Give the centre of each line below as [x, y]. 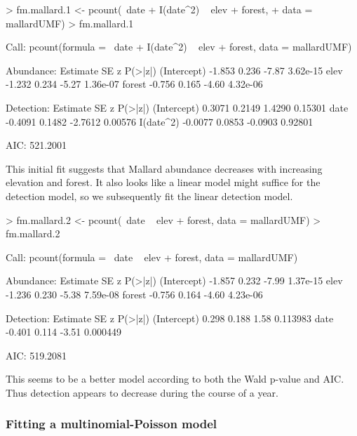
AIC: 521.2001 [36, 145]
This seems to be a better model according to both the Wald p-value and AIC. [175, 379]
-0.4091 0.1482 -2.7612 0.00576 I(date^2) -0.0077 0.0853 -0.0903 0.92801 [160, 121]
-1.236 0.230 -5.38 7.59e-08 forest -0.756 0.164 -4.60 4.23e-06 [134, 294]
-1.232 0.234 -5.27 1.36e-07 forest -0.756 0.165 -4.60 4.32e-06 [134, 84]
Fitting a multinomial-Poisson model [112, 424]
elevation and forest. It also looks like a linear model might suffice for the [163, 182]
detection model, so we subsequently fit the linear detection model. [149, 196]
